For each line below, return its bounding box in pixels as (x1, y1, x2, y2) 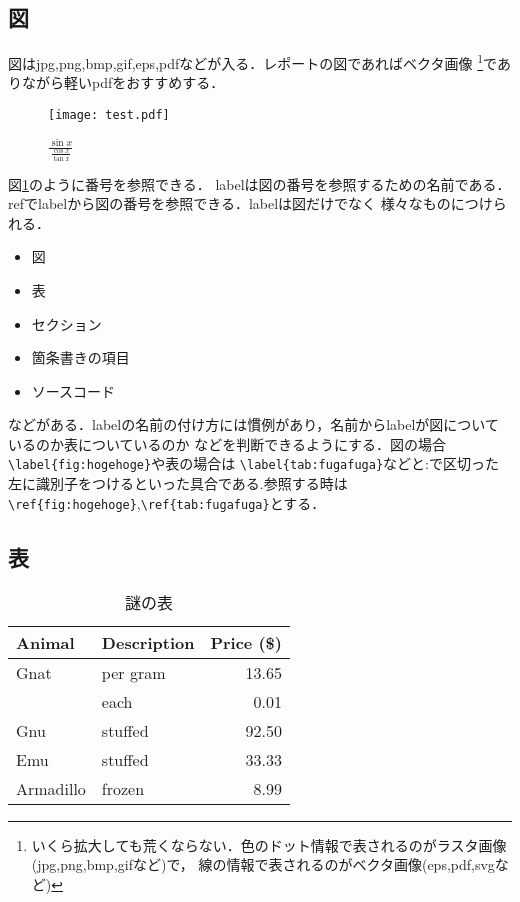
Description (101, 630, 195, 654)
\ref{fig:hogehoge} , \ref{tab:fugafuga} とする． (8, 492, 326, 513)
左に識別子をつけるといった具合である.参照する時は (8, 473, 348, 494)
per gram (101, 660, 166, 684)
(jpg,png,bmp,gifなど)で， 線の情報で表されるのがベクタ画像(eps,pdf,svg (31, 854, 495, 875)
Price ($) (210, 630, 282, 654)
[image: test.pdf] (48, 108, 170, 123)
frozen (101, 776, 145, 800)
